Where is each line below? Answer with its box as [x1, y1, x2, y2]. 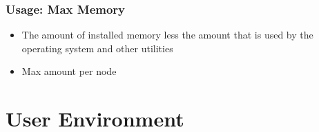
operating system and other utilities [21, 41, 173, 55]
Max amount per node [21, 64, 117, 78]
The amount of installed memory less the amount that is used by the [21, 27, 313, 42]
